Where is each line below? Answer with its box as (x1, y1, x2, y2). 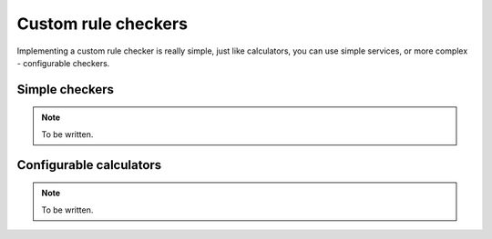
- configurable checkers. (16, 57, 110, 68)
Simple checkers (16, 82, 114, 97)
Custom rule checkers (16, 14, 189, 34)
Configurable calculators (16, 157, 162, 173)
